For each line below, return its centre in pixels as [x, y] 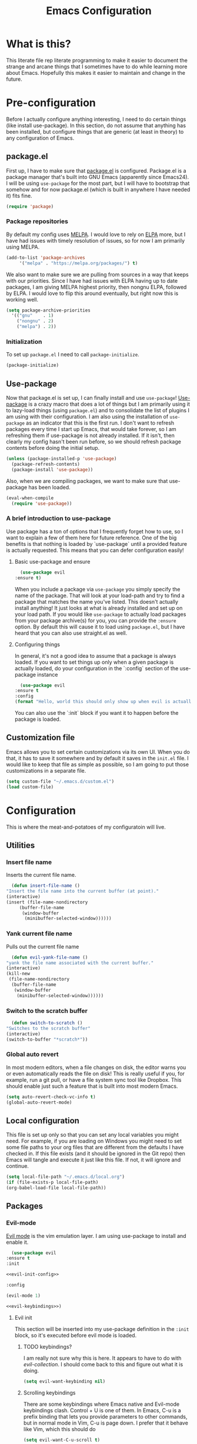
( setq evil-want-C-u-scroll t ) [62, 1440]
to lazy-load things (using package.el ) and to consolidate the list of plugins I [98, 410]
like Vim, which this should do [59, 1429]
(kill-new [18, 974]
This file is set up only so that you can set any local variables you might [92, 1135]
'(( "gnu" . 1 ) [33, 316]
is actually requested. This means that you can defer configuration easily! [95, 550]
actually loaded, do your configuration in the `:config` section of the [96, 668]
